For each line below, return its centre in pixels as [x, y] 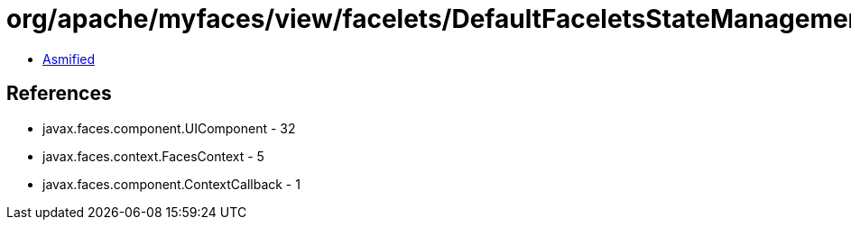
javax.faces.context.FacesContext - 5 [153, 156]
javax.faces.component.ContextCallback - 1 [171, 184]
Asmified [69, 59]
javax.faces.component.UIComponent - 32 [169, 128]
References [59, 94]
